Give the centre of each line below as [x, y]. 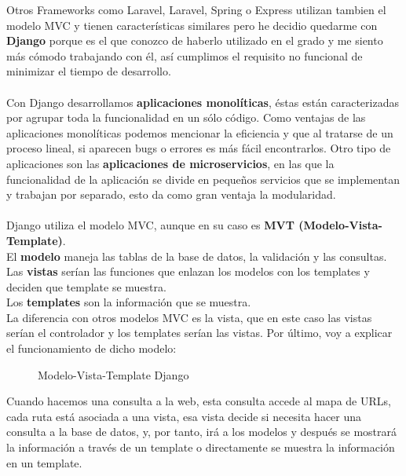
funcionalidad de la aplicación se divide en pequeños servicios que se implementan [203, 179]
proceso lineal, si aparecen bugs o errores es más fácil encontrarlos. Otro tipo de [199, 148]
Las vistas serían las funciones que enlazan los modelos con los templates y [188, 271]
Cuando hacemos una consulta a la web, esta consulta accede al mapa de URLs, [199, 401]
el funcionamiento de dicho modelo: [91, 348]
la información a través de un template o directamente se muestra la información [201, 447]
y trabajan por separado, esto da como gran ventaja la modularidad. [171, 194]
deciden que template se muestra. [86, 286]
